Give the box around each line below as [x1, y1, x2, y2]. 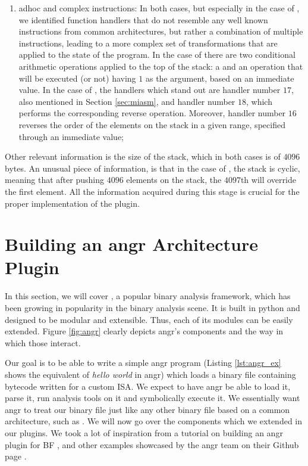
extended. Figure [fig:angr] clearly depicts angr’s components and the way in [5, 325, 284, 337]
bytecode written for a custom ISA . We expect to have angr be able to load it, [5, 380, 291, 392]
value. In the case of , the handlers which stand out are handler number [18, 83, 281, 96]
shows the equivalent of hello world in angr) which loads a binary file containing [5, 368, 296, 380]
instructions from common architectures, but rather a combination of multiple [18, 25, 303, 38]
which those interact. [5, 336, 81, 349]
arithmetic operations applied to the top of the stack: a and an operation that [18, 60, 303, 72]
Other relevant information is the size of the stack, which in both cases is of [5, 150, 281, 163]
